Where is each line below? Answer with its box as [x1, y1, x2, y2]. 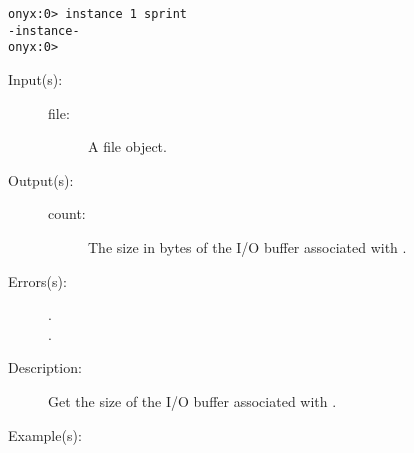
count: [48, 203, 86, 224]
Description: [8, 357, 82, 378]
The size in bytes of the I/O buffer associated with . [88, 236, 407, 257]
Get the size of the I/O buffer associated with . [48, 390, 337, 411]
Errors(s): [8, 270, 67, 291]
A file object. [88, 136, 167, 157]
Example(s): [8, 424, 82, 445]
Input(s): [8, 68, 63, 89]
